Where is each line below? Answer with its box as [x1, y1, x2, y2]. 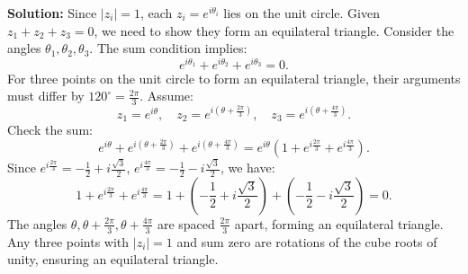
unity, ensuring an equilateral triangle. [7, 250, 219, 269]
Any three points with [7, 232, 130, 251]
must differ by [7, 86, 85, 105]
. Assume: [139, 86, 193, 105]
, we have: [220, 158, 275, 177]
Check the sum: [7, 120, 93, 139]
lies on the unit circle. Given [223, 4, 380, 22]
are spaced [157, 214, 215, 233]
